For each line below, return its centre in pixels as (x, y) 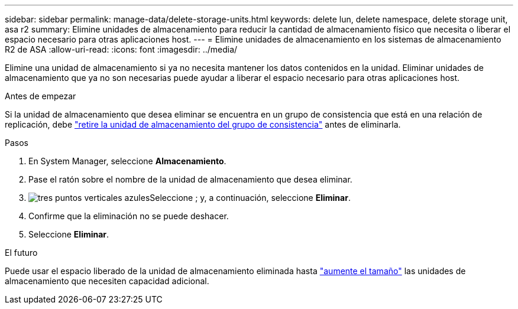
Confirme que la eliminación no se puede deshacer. (129, 216)
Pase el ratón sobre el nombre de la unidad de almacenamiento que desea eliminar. (190, 179)
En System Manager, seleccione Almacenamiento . (127, 161)
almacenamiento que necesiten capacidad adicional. (107, 281)
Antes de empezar (41, 96)
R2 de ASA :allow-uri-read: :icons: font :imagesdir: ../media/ (121, 49)
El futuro (21, 253)
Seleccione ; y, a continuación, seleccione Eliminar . (250, 198)
